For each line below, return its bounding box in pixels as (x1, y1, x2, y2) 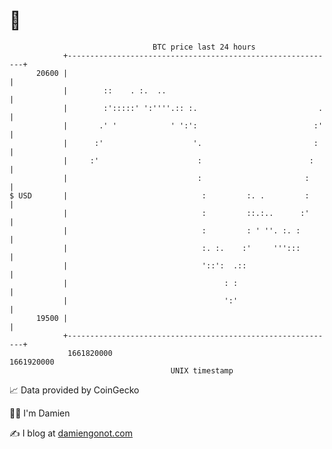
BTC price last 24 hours (152, 42, 256, 52)
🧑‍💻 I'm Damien (9, 407, 71, 419)
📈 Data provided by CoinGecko (9, 384, 140, 396)
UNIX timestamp (170, 365, 234, 376)
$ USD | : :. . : (9, 190, 310, 201)
